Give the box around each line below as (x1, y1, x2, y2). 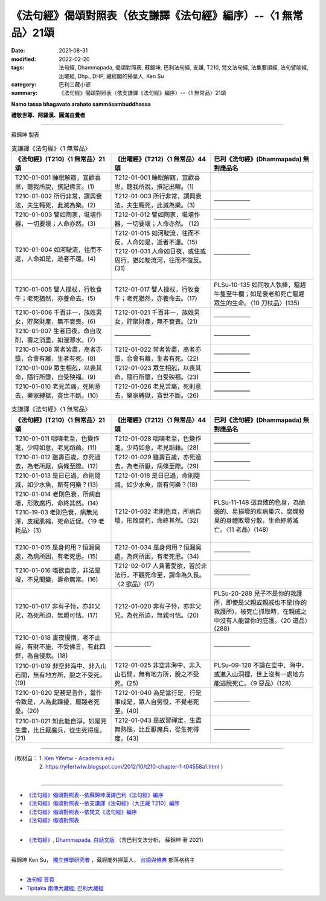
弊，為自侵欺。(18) (14, 651, 68, 660)
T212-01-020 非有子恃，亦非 (114, 602, 196, 610)
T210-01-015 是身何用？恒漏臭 (14, 543, 101, 551)
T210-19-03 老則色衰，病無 (14, 508, 93, 516)
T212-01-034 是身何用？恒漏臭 (114, 543, 202, 551)
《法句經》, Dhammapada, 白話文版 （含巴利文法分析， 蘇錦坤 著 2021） (26, 836, 206, 844)
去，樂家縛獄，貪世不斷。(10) (14, 392, 99, 400)
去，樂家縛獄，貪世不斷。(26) (114, 392, 199, 400)
